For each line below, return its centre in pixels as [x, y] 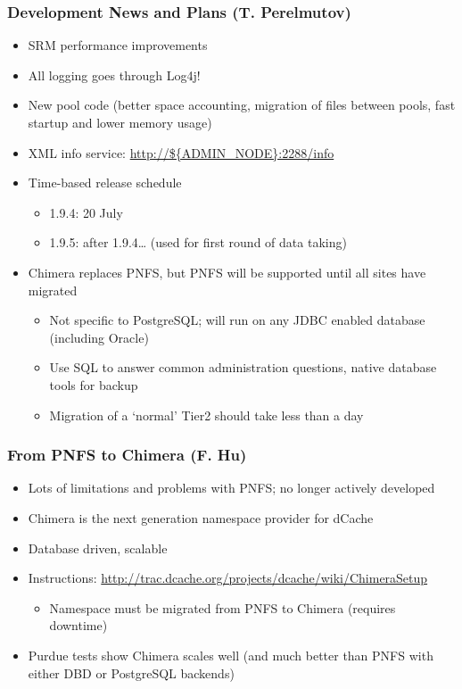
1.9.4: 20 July [86, 212]
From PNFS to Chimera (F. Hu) [127, 455]
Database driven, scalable [98, 548]
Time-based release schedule [105, 183]
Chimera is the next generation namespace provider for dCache [201, 517]
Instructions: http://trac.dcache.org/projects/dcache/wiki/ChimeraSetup [228, 578]
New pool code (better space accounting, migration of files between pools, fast [242, 105]
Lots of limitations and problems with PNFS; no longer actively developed [231, 488]
